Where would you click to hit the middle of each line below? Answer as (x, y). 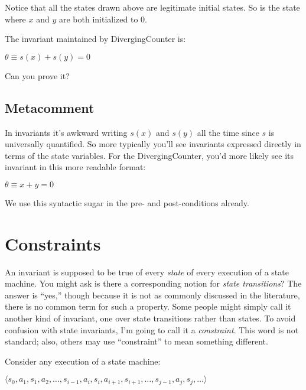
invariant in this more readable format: (75, 167)
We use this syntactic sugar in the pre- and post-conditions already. (127, 202)
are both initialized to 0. (103, 19)
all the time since (228, 132)
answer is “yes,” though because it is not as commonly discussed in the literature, (152, 295)
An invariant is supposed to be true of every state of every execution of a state (147, 272)
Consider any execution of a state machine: (83, 361)
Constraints (53, 243)
